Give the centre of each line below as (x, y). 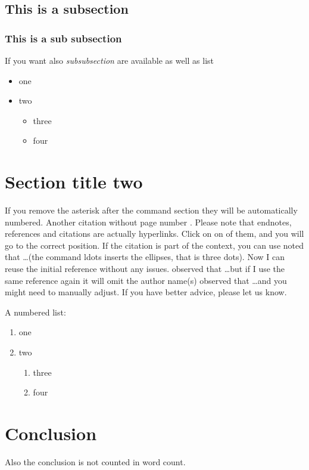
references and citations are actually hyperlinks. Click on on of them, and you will (154, 234)
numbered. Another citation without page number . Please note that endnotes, (148, 222)
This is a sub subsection (63, 38)
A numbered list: (35, 312)
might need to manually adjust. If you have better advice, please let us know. (146, 292)
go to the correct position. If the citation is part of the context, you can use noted (154, 245)
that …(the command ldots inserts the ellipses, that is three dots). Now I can (145, 257)
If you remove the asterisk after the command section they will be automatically (151, 210)
